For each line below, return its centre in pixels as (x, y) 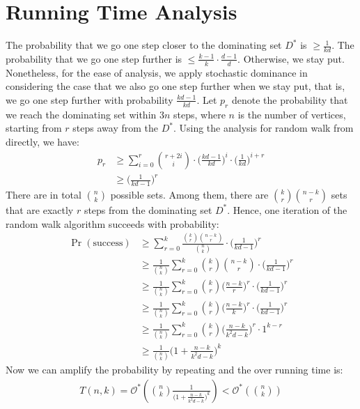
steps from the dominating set (148, 209)
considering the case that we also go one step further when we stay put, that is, (175, 86)
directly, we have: (42, 141)
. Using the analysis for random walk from (263, 128)
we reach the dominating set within (81, 114)
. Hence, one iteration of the (287, 209)
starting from (34, 128)
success (108, 244)
